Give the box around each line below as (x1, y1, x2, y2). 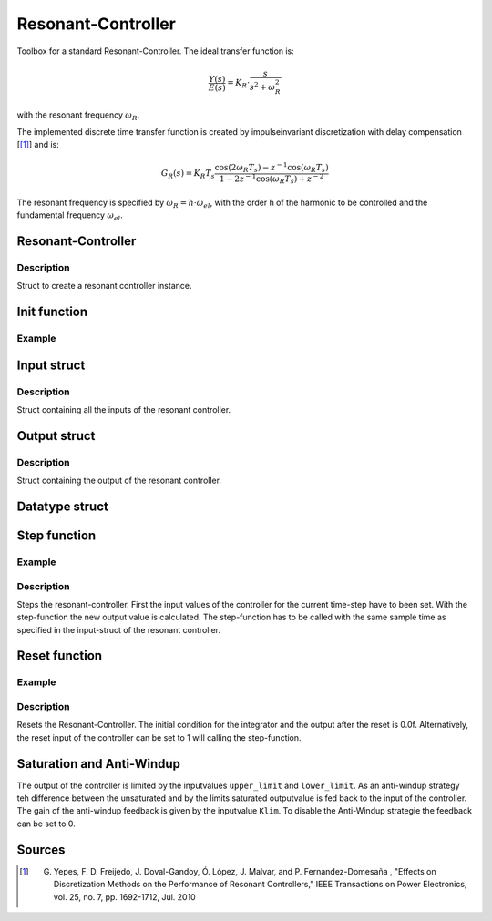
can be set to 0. (16, 818, 77, 829)
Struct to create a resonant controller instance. (16, 281, 192, 292)
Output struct (16, 428, 96, 444)
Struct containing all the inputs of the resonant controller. (16, 404, 231, 414)
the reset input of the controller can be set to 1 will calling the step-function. (16, 732, 302, 742)
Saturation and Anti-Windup (16, 756, 181, 772)
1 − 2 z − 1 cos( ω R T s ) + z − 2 (219, 171, 324, 186)
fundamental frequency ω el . (16, 210, 123, 222)
